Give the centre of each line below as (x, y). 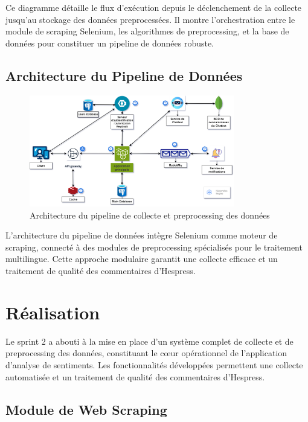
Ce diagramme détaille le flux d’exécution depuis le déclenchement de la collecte (154, 7)
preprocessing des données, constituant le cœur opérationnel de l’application (146, 353)
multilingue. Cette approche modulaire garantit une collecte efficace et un (142, 259)
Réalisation (53, 312)
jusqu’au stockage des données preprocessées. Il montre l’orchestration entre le (150, 19)
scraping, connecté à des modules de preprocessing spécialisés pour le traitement (154, 247)
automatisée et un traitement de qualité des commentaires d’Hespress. (135, 376)
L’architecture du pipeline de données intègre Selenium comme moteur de (142, 235)
